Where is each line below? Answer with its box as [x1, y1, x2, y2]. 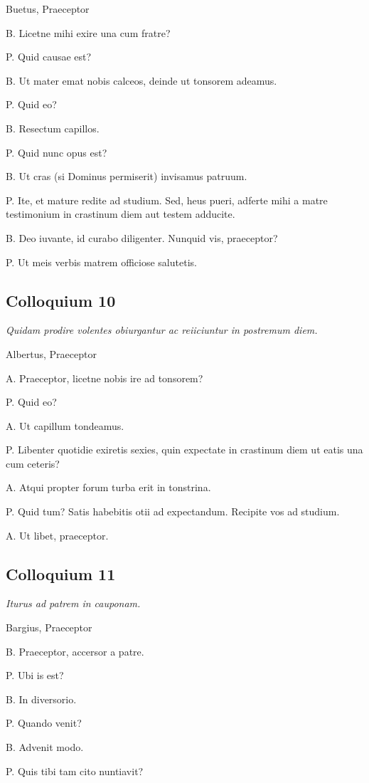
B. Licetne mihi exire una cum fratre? [6, 25, 171, 40]
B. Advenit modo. [6, 740, 84, 755]
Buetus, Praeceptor [6, 1, 90, 16]
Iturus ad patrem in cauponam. [6, 596, 141, 611]
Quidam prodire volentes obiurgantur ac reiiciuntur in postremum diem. [6, 322, 318, 337]
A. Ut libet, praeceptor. [6, 527, 109, 542]
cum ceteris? [6, 456, 60, 471]
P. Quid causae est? [6, 49, 92, 64]
